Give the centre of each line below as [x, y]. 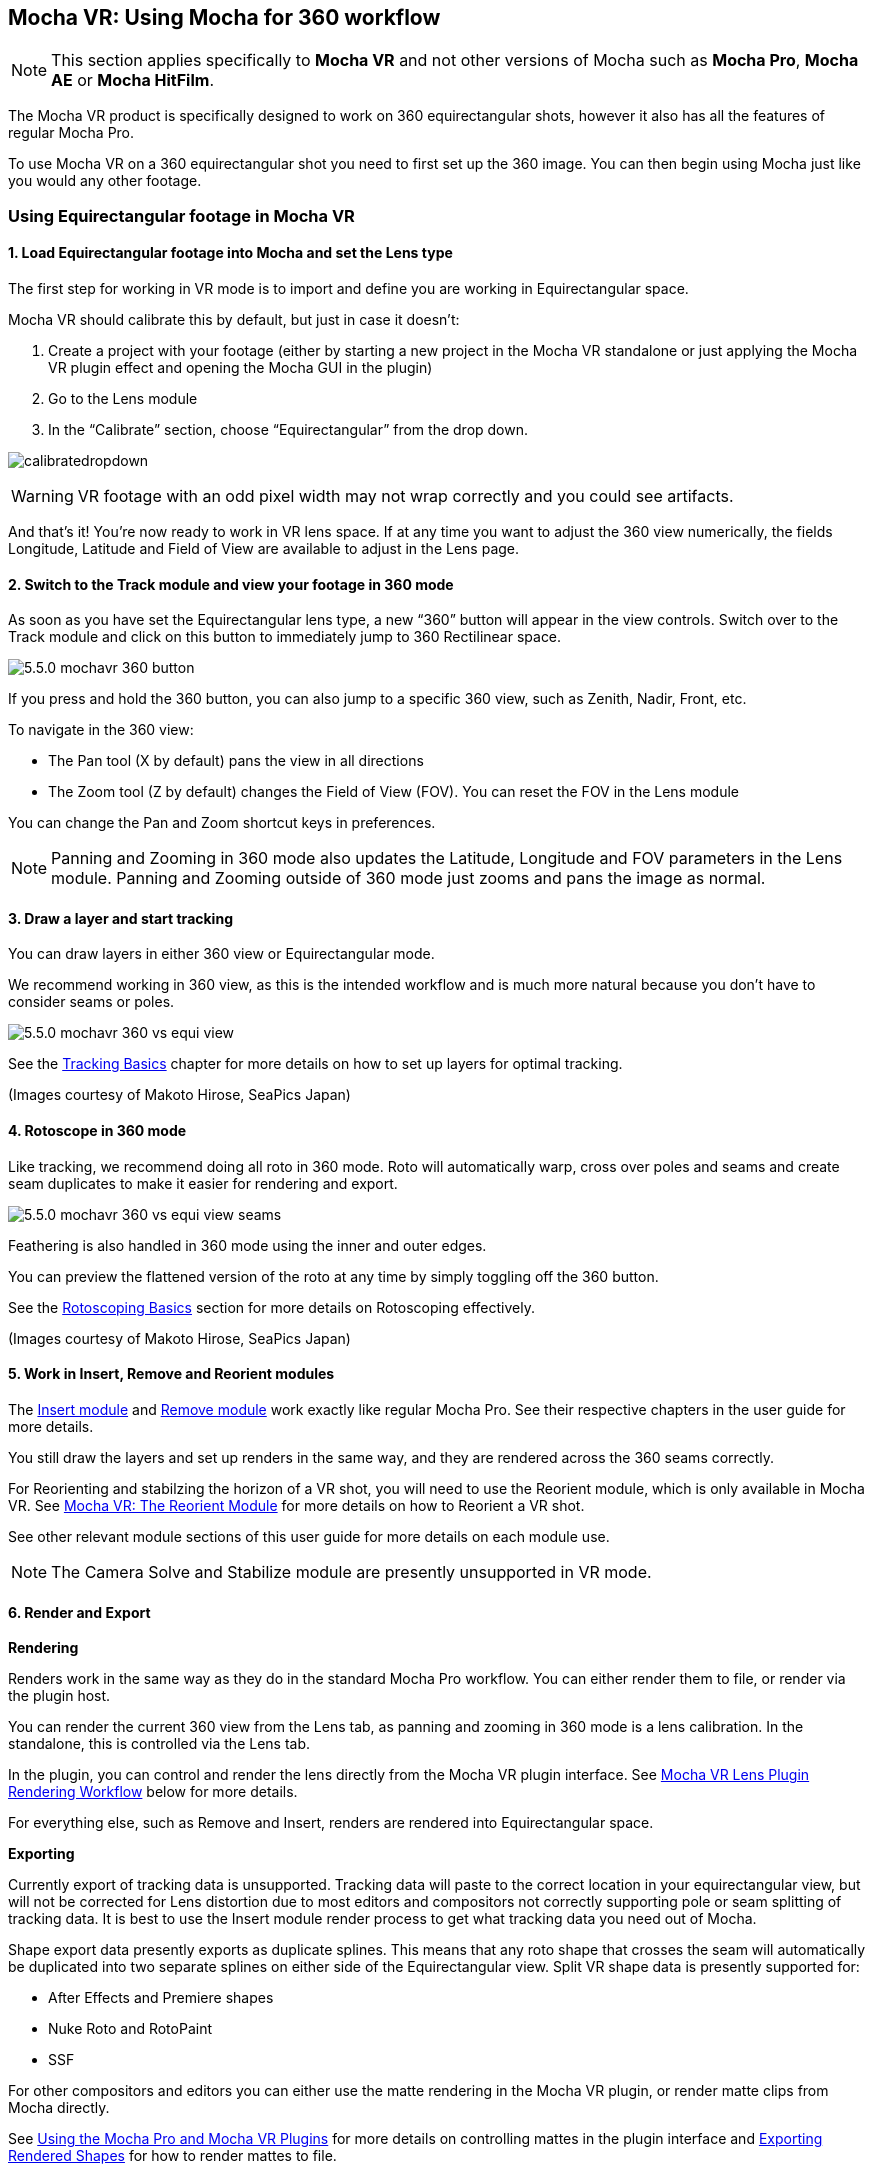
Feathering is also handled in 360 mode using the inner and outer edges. [247, 1245]
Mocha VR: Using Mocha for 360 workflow [224, 17]
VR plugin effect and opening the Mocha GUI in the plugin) [240, 368]
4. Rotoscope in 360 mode [97, 1131]
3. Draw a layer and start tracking [120, 918]
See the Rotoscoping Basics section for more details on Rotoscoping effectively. [271, 1307]
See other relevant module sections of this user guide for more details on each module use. [309, 1536]
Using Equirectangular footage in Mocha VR [181, 215]
